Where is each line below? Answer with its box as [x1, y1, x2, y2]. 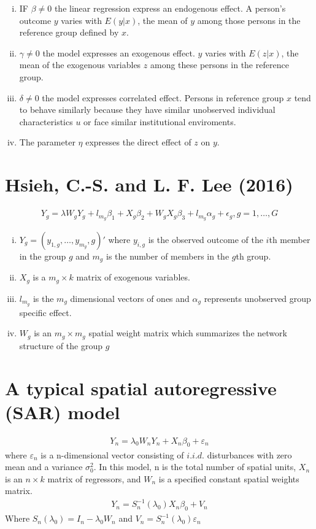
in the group [19, 249, 66, 262]
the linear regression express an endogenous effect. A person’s [54, 2, 286, 14]
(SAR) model [5, 399, 120, 424]
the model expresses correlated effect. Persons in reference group [42, 91, 284, 104]
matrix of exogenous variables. [76, 271, 190, 284]
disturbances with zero [207, 448, 292, 461]
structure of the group [19, 339, 102, 352]
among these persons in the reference [150, 58, 289, 71]
